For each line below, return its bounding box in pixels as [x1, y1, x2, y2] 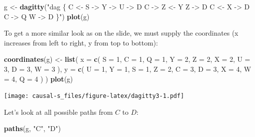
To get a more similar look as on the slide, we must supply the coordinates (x [4, 28, 238, 38]
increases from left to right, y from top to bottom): [4, 37, 158, 47]
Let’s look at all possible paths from [4, 106, 113, 117]
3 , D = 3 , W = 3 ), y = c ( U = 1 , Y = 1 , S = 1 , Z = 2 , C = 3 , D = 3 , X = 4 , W [4, 63, 251, 74]
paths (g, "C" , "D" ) [4, 123, 61, 134]
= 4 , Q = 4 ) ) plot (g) [4, 73, 73, 84]
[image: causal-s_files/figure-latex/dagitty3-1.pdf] [4, 92, 184, 100]
